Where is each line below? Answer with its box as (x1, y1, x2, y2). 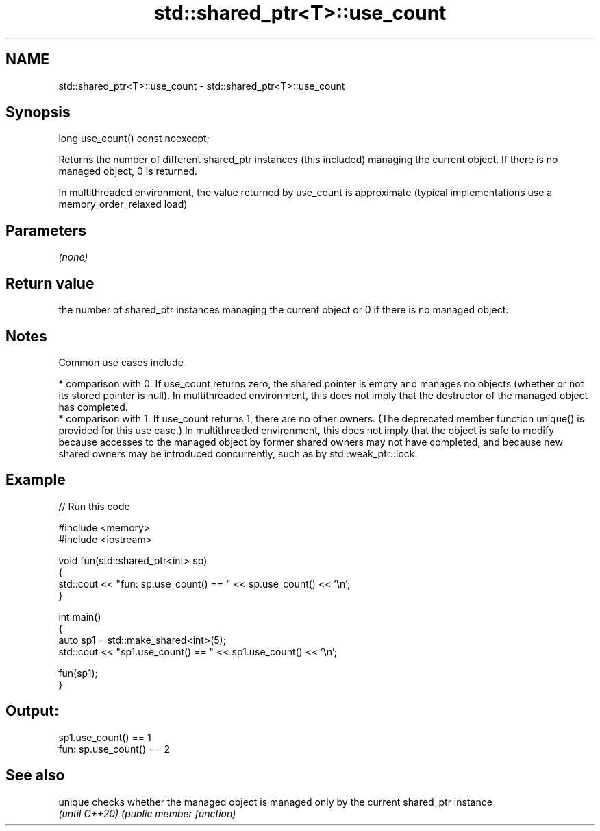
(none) (58, 251, 88, 263)
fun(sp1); (58, 666, 98, 679)
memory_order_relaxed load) (58, 198, 188, 210)
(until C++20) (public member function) (58, 807, 236, 819)
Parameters (5, 221, 86, 239)
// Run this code (58, 500, 130, 512)
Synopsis (5, 104, 71, 121)
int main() (58, 610, 101, 623)
